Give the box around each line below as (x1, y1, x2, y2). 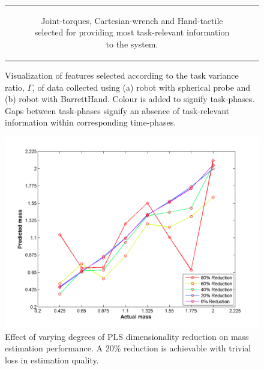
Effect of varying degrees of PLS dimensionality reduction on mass (5, 330, 249, 342)
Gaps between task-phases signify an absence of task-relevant (5, 104, 229, 117)
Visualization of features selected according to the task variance (5, 69, 239, 82)
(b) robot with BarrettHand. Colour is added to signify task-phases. (5, 92, 255, 105)
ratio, (5, 80, 25, 93)
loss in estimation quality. (5, 353, 99, 366)
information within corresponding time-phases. (5, 116, 176, 129)
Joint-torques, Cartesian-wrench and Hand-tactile (41, 14, 223, 26)
